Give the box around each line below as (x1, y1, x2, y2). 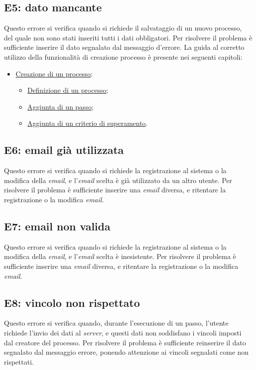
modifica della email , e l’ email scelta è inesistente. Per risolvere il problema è (4, 251, 236, 261)
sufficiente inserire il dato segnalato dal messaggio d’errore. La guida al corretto (4, 42, 245, 52)
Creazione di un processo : (15, 68, 93, 78)
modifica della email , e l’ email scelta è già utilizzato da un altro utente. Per (4, 175, 232, 185)
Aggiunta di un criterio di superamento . (27, 118, 148, 128)
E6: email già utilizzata (4, 142, 124, 157)
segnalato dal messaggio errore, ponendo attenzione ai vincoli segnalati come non (4, 347, 249, 357)
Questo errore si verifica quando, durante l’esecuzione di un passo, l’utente (4, 318, 229, 328)
